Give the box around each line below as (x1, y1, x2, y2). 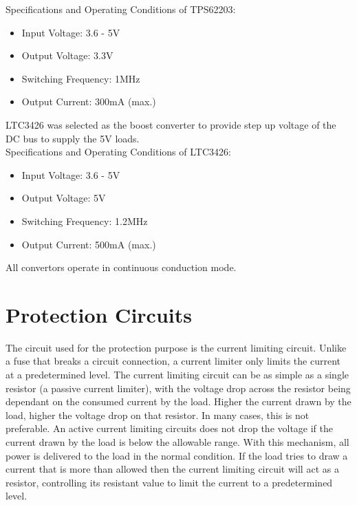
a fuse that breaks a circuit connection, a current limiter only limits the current (6, 354, 341, 368)
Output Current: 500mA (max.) (21, 237, 156, 251)
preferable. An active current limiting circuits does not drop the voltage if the (6, 421, 334, 436)
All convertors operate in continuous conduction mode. (6, 260, 237, 275)
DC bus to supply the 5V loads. (6, 131, 140, 145)
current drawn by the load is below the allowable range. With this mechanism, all (6, 435, 349, 449)
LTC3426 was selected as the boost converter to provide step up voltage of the (6, 117, 336, 131)
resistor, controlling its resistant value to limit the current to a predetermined (6, 475, 333, 489)
